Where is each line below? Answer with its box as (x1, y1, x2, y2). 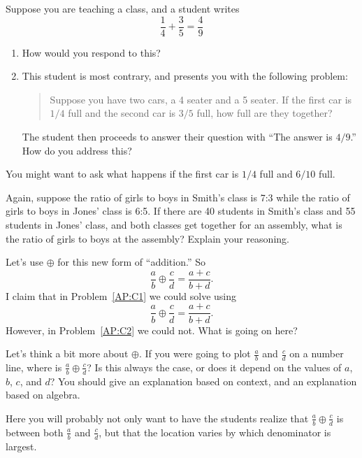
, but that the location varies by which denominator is (99, 424, 331, 439)
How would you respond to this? (22, 45, 161, 59)
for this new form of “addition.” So (57, 255, 205, 269)
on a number (289, 346, 344, 361)
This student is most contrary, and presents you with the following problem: (22, 69, 348, 83)
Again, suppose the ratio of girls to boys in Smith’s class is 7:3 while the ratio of (6, 189, 350, 204)
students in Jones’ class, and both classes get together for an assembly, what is (6, 217, 342, 231)
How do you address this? (22, 143, 132, 157)
